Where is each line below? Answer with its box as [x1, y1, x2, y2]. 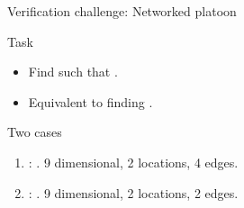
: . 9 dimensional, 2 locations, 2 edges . [28, 183, 239, 202]
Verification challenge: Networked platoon [7, 2, 237, 20]
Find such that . [28, 62, 118, 81]
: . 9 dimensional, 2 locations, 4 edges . [28, 152, 239, 171]
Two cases [7, 122, 62, 141]
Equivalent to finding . [28, 92, 153, 111]
